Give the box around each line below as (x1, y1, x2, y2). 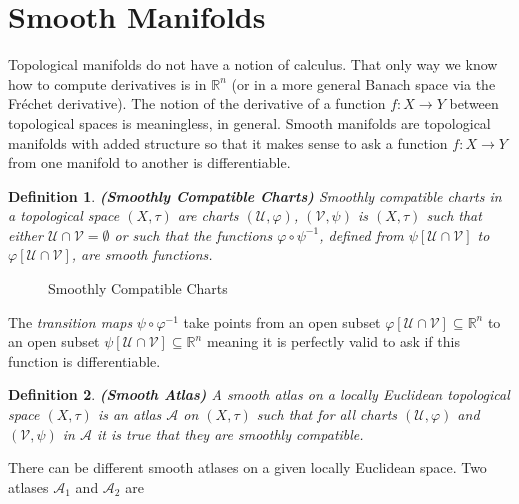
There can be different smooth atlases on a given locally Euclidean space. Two (8, 457, 487, 478)
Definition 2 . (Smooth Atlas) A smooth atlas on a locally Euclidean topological (8, 384, 510, 405)
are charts (177, 205, 239, 226)
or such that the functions (114, 224, 273, 245)
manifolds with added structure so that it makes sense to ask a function (8, 132, 448, 153)
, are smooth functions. (71, 244, 213, 265)
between (449, 93, 499, 114)
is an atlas (97, 404, 162, 425)
